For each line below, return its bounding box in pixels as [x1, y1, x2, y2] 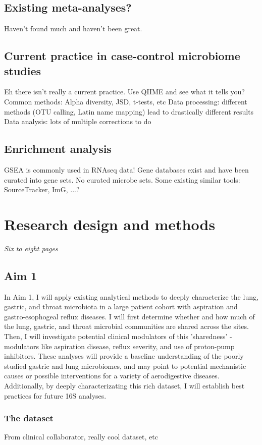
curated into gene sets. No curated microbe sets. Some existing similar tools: [4, 174, 240, 185]
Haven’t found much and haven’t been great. [4, 23, 142, 34]
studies [4, 63, 41, 78]
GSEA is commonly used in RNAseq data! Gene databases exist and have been [4, 164, 249, 175]
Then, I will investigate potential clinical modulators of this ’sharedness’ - [4, 331, 232, 342]
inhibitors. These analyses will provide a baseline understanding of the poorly [4, 351, 244, 361]
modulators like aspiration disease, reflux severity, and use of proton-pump [4, 341, 235, 351]
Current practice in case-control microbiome [4, 48, 240, 64]
